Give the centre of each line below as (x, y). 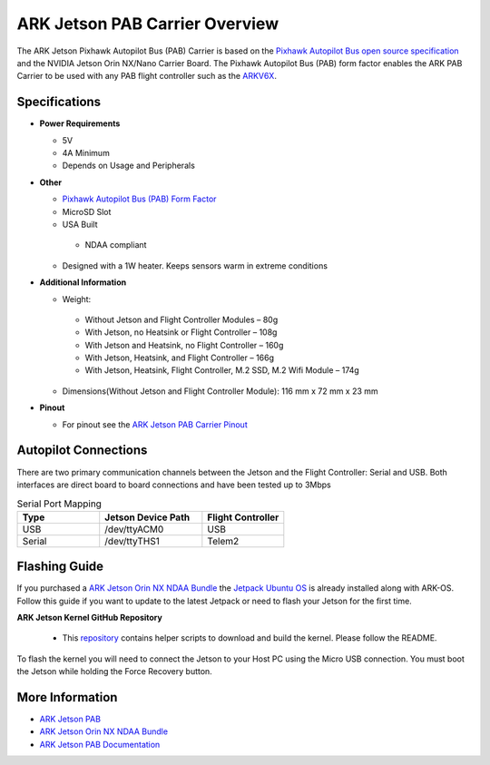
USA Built (80, 224)
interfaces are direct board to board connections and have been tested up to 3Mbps (174, 485)
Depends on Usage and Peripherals (128, 166)
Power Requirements (80, 123)
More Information (67, 697)
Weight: (77, 299)
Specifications (59, 102)
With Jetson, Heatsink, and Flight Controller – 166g (180, 358)
